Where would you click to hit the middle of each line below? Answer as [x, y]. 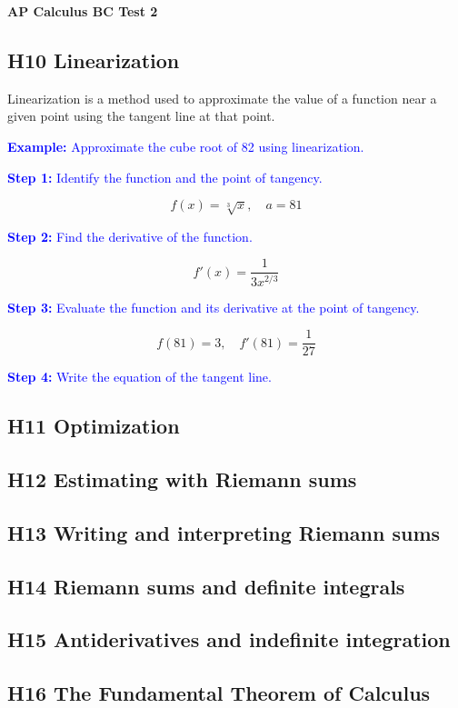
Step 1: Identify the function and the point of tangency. [165, 177]
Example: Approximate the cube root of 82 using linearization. [186, 146]
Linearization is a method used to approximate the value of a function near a [222, 98]
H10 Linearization [94, 60]
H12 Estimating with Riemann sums [182, 479]
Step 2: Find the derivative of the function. [130, 236]
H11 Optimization [94, 426]
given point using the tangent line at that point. [141, 116]
